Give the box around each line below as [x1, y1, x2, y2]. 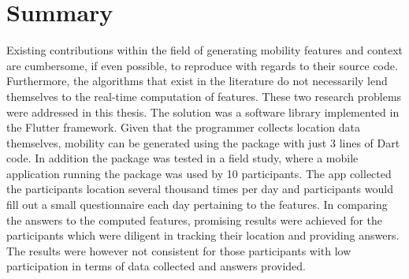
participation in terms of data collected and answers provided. [6, 258, 306, 274]
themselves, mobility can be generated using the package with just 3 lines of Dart [6, 134, 400, 151]
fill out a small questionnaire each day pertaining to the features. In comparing [6, 196, 388, 213]
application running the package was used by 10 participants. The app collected [6, 165, 392, 181]
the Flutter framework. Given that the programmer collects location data [6, 119, 360, 136]
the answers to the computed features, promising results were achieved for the [6, 211, 383, 228]
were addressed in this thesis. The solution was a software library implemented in [6, 103, 400, 120]
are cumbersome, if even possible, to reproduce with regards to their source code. [6, 57, 398, 73]
